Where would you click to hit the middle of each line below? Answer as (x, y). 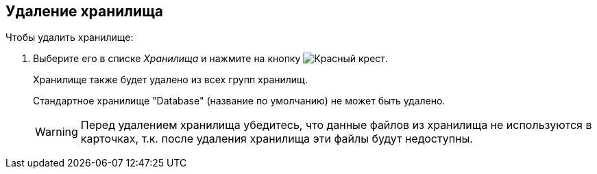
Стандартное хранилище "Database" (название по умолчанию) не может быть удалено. (239, 101)
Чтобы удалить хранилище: (70, 38)
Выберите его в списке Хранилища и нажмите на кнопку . (210, 59)
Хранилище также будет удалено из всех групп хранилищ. (171, 80)
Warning (57, 132)
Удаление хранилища (84, 11)
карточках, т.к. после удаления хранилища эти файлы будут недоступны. (277, 139)
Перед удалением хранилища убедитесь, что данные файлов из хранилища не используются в (336, 125)
